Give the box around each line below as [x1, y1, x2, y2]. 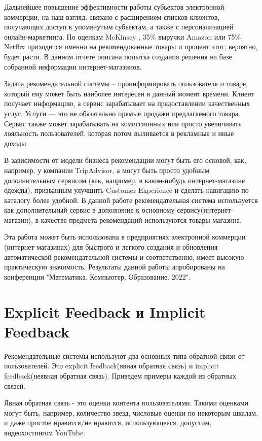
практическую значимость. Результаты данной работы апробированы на [4, 261, 225, 272]
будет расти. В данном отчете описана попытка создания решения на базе [4, 51, 232, 61]
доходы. [4, 138, 28, 148]
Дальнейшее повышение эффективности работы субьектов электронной [4, 2, 224, 12]
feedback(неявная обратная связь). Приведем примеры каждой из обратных [4, 370, 236, 381]
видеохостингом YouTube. [4, 427, 86, 437]
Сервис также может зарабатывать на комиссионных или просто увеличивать [4, 118, 242, 128]
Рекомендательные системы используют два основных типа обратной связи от [4, 350, 245, 361]
